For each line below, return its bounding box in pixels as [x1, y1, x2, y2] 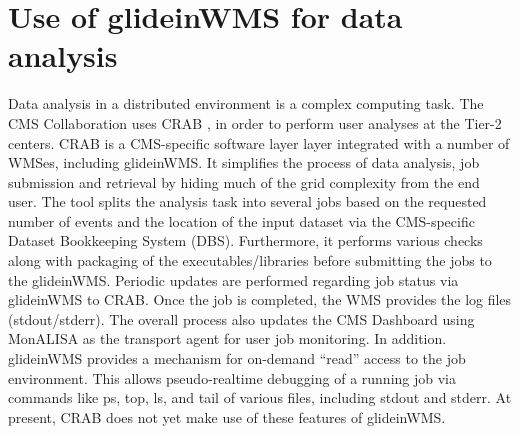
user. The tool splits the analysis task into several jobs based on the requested [8, 191, 487, 212]
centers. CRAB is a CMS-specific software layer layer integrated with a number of [8, 132, 510, 153]
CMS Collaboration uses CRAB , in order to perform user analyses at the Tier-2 [8, 112, 502, 133]
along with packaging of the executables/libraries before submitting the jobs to [8, 250, 492, 271]
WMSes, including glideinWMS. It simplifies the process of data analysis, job [8, 152, 480, 173]
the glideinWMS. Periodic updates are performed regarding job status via [8, 269, 459, 290]
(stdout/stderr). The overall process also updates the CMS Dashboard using [8, 308, 475, 329]
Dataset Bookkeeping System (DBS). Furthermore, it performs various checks [8, 230, 483, 251]
